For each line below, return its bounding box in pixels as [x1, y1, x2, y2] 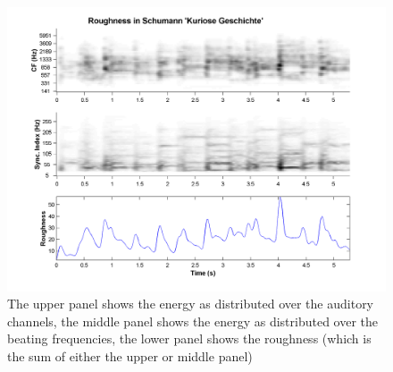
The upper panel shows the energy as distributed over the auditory [7, 294, 374, 313]
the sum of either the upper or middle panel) [7, 346, 253, 365]
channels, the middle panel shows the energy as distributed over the [7, 311, 379, 330]
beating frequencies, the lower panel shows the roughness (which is [7, 329, 372, 348]
